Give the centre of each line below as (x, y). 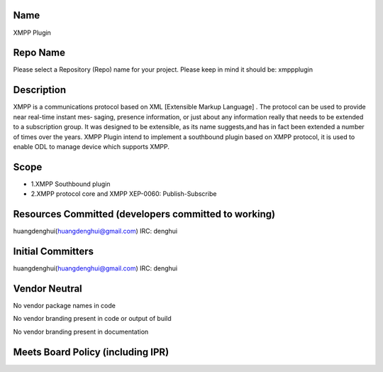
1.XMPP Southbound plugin (71, 184)
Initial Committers (54, 251)
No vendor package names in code (65, 305)
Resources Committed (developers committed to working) (144, 214)
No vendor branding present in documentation (81, 332)
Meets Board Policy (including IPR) (91, 352)
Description (40, 90)
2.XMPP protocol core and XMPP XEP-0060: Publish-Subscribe (124, 194)
